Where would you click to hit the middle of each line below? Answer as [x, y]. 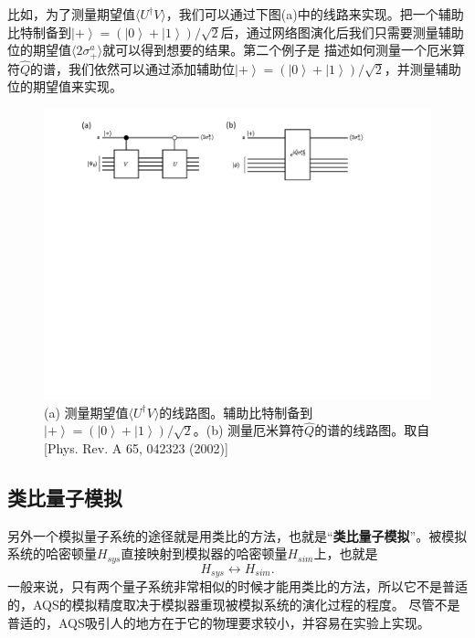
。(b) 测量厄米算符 [249, 430]
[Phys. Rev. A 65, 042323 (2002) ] [136, 448]
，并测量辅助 [422, 68]
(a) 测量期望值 [86, 412]
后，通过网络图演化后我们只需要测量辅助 [342, 32]
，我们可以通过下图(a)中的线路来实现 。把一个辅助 [315, 14]
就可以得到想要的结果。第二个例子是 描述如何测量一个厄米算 [284, 50]
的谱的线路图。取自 [372, 430]
